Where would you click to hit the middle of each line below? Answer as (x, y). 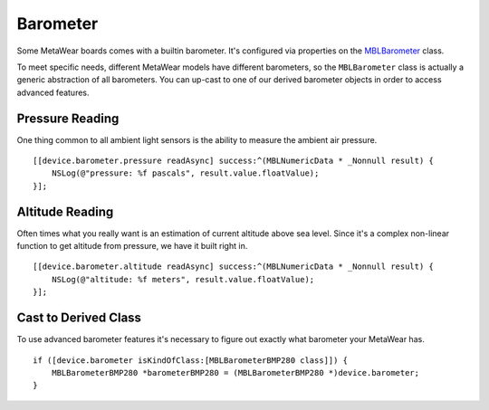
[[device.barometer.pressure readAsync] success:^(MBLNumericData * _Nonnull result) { (234, 161)
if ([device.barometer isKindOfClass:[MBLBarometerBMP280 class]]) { (191, 360)
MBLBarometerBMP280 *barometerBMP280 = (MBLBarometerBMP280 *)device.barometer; (235, 372)
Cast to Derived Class (79, 318)
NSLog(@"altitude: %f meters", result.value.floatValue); (183, 279)
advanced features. (53, 92)
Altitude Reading (65, 211)
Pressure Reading (68, 118)
